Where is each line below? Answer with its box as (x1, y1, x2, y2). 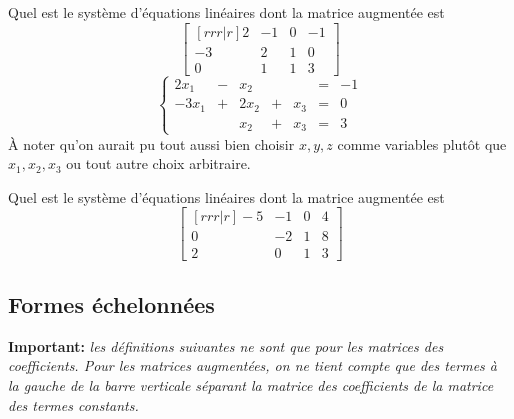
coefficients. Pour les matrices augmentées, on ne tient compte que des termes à (8, 355, 497, 376)
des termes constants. (8, 394, 139, 415)
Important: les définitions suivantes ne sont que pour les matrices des (8, 335, 444, 356)
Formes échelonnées (8, 288, 215, 319)
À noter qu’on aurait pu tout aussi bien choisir (8, 133, 295, 154)
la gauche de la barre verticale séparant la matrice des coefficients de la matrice (8, 374, 494, 395)
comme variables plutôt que (337, 133, 507, 154)
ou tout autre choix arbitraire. (66, 153, 251, 174)
